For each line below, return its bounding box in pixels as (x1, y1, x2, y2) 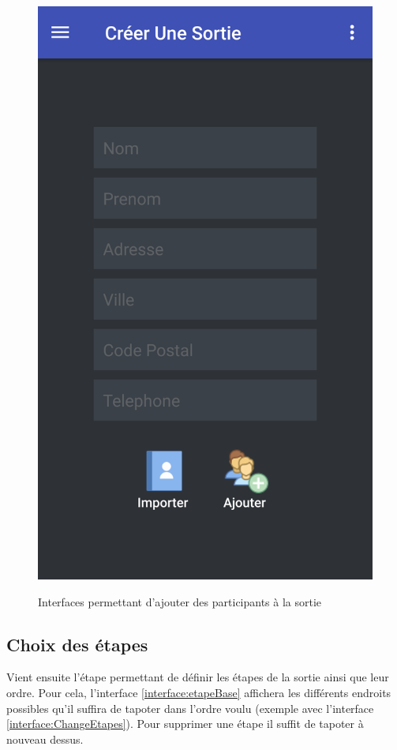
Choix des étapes (6, 632, 148, 656)
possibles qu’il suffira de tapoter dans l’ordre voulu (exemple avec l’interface (6, 699, 374, 716)
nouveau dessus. (6, 730, 84, 747)
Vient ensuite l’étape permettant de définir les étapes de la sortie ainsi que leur (6, 669, 389, 685)
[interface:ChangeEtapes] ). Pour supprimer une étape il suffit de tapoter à (6, 715, 364, 732)
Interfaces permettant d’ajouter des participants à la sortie (38, 593, 322, 609)
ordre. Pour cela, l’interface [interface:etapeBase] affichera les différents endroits (6, 684, 391, 701)
